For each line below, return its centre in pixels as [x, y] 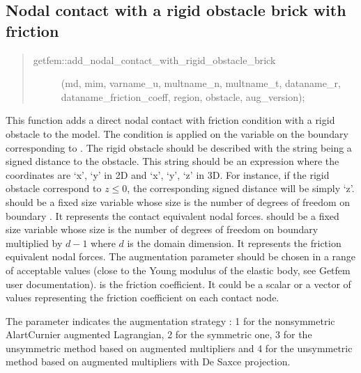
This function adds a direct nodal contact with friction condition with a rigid [170, 120]
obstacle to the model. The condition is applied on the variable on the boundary [177, 133]
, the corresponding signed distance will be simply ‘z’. [241, 188]
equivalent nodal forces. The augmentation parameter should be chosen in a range [181, 256]
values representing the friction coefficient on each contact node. [143, 297]
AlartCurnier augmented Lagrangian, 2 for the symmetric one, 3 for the [159, 334]
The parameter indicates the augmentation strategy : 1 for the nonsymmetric [170, 320]
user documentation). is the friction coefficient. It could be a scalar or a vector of [178, 284]
